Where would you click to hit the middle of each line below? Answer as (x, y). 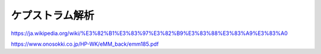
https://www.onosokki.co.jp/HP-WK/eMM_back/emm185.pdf (85, 44)
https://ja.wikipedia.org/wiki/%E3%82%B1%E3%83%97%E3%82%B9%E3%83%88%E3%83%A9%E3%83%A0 (149, 33)
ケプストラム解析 (53, 15)
